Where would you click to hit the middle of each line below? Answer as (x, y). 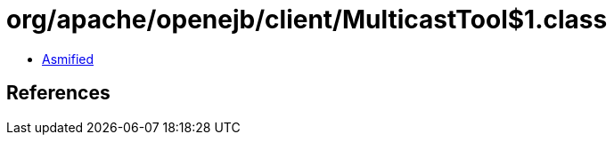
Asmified (68, 59)
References (58, 93)
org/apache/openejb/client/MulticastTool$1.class (307, 20)
